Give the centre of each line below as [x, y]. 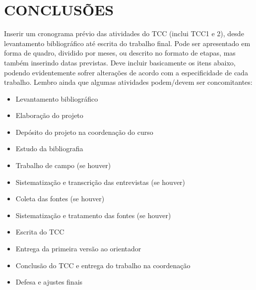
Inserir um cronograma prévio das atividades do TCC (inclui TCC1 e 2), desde [124, 33]
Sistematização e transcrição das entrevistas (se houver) [100, 182]
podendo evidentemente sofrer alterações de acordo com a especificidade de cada [126, 72]
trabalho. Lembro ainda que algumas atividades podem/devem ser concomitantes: [128, 82]
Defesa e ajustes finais [49, 282]
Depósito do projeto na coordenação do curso [84, 132]
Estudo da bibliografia [49, 148]
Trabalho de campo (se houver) [63, 165]
